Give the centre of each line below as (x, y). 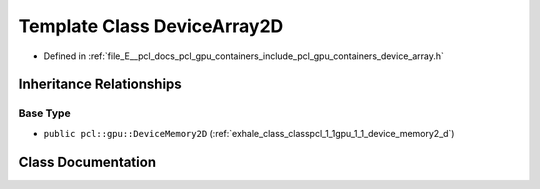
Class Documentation (87, 161)
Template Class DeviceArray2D (151, 26)
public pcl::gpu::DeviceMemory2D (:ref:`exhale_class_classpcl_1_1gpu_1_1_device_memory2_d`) (249, 133)
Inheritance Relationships (100, 84)
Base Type (44, 113)
